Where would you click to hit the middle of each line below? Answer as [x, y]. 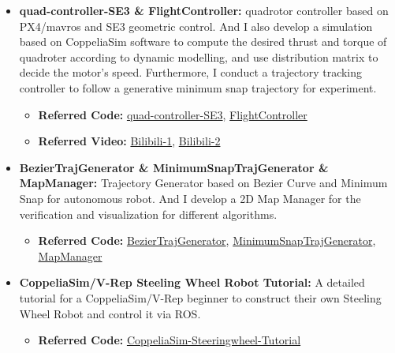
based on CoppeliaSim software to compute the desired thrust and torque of [203, 41]
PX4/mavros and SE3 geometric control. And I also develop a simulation [196, 26]
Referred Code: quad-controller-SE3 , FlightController [173, 114]
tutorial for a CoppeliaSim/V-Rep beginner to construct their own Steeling [200, 297]
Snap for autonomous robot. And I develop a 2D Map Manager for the [190, 198]
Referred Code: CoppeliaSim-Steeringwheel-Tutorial [170, 340]
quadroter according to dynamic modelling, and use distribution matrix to [199, 56]
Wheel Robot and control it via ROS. [110, 313]
